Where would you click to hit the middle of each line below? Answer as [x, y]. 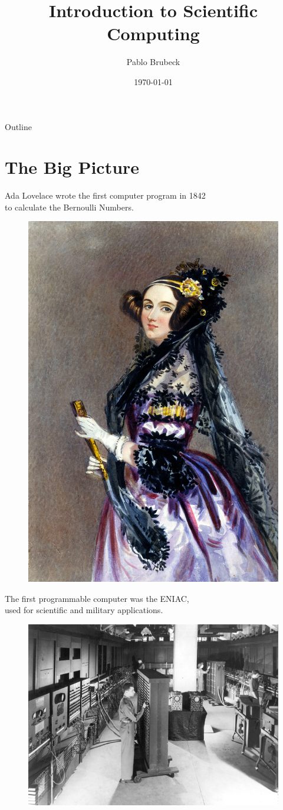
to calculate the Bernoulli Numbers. [69, 207]
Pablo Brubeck [153, 62]
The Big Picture [72, 167]
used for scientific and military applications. [84, 610]
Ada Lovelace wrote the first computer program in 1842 [105, 195]
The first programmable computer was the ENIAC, [97, 598]
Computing [153, 33]
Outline [18, 126]
